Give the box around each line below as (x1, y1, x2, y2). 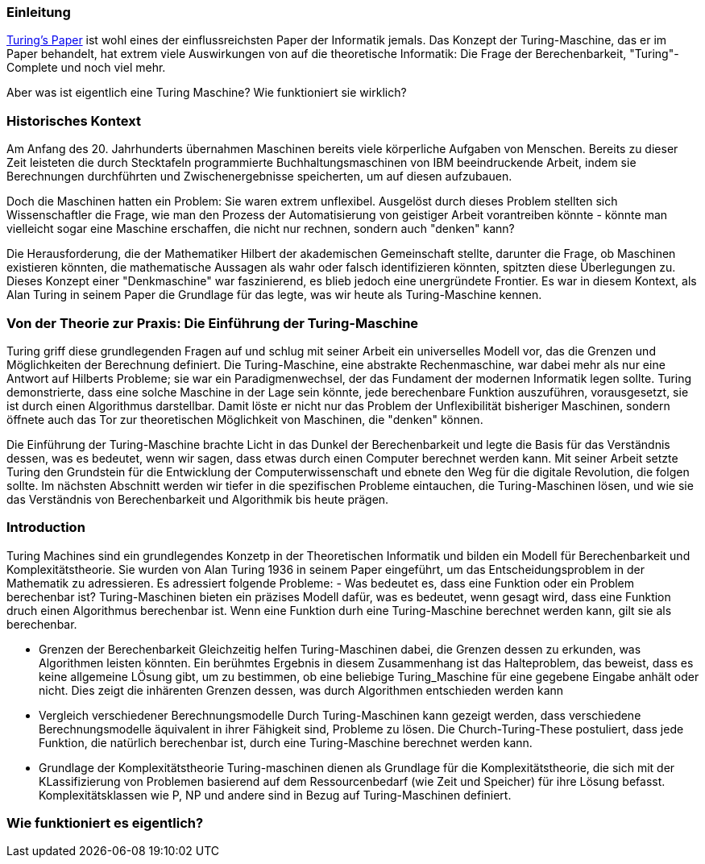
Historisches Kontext (6, 112, 141, 129)
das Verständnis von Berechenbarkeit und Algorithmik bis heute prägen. (6, 492, 389, 506)
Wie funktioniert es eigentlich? (6, 815, 204, 831)
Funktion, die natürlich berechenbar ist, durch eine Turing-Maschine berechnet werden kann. (39, 735, 533, 750)
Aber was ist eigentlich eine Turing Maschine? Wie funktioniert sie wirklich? (6, 85, 407, 100)
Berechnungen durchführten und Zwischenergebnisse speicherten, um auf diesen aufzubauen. (6, 169, 512, 184)
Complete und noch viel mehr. (6, 60, 166, 75)
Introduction (6, 519, 85, 536)
